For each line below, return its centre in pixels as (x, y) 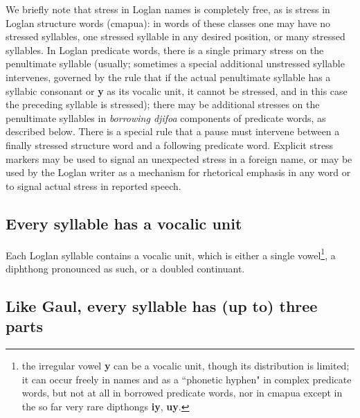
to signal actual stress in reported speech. (93, 185)
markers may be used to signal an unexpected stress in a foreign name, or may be (179, 158)
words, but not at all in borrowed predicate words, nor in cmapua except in (182, 393)
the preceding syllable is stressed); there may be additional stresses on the (163, 104)
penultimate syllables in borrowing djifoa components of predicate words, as (166, 117)
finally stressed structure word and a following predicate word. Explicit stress (170, 145)
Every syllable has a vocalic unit (124, 223)
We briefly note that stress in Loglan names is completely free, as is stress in (168, 9)
